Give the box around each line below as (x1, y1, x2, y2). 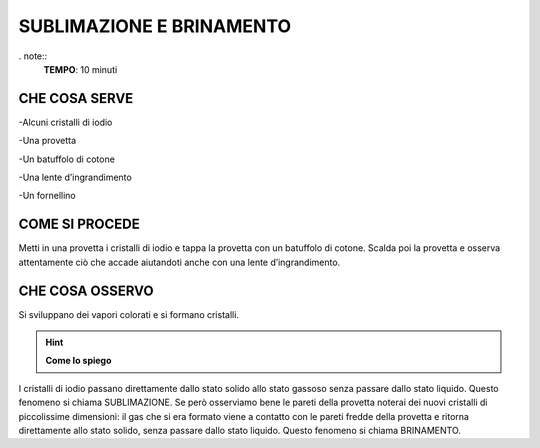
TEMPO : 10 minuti (43, 63, 118, 75)
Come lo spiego (45, 355, 112, 367)
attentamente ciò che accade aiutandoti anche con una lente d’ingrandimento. (18, 256, 341, 268)
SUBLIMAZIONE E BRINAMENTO (18, 15, 292, 37)
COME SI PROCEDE (18, 216, 140, 233)
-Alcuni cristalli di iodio (18, 116, 113, 128)
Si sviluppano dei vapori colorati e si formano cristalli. (18, 308, 240, 320)
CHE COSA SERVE (18, 90, 134, 107)
